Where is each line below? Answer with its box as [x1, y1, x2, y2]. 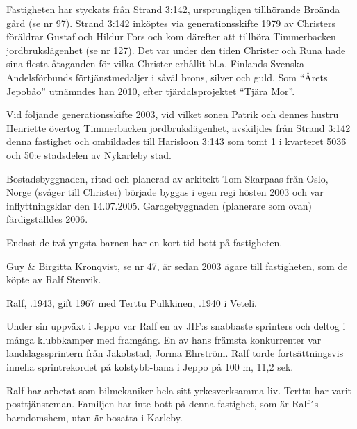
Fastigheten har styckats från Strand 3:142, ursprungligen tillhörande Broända [6, 2, 340, 16]
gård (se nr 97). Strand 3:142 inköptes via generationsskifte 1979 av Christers [6, 15, 335, 30]
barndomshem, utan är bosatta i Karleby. [6, 410, 183, 424]
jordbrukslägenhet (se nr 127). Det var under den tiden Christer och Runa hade [6, 42, 346, 57]
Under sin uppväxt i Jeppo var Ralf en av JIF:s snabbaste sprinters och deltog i [6, 319, 346, 333]
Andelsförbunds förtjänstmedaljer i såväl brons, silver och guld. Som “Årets [6, 69, 328, 84]
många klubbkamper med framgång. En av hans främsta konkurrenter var [6, 332, 322, 346]
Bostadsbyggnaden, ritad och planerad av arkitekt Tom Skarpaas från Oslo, [6, 171, 329, 185]
